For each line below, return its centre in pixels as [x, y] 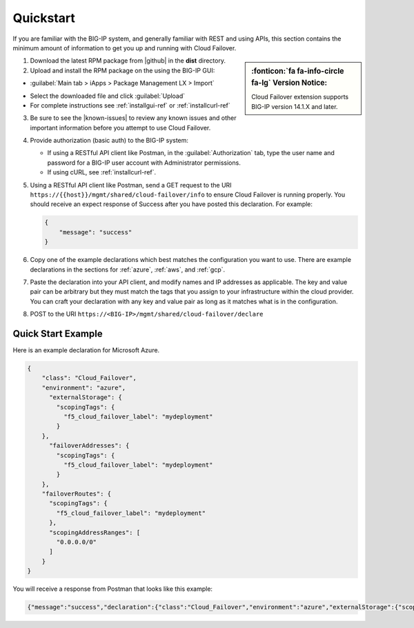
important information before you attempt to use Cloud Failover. [120, 128]
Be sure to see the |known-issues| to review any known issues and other [133, 118]
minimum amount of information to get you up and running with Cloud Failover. [125, 48]
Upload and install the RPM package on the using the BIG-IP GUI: [122, 70]
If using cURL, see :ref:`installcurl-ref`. [102, 172]
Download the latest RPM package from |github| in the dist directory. [128, 61]
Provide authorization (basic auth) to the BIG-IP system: [109, 141]
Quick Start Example [58, 333]
